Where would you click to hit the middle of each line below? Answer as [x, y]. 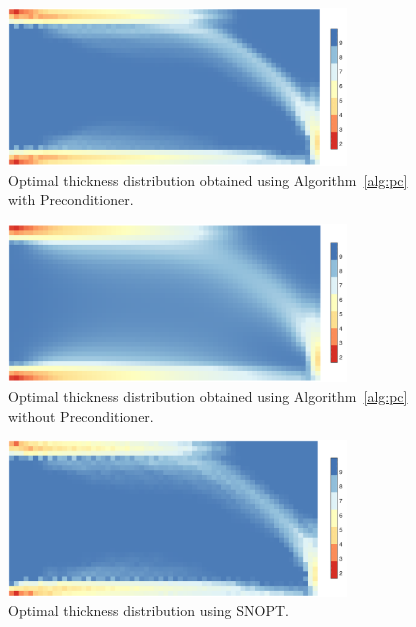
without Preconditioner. [81, 415]
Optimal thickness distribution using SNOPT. [148, 610]
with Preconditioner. [71, 199]
